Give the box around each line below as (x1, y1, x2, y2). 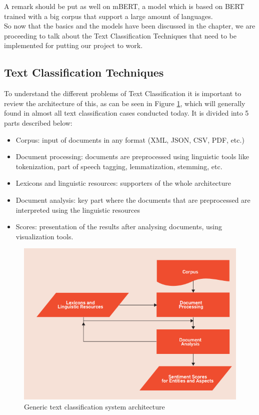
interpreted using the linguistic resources (15, 204, 140, 215)
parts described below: (4, 117, 72, 128)
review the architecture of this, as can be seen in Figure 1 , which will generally (4, 98, 245, 108)
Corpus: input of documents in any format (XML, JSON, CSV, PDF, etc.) (15, 134, 244, 145)
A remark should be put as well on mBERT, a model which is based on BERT (4, 1, 244, 11)
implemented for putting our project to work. (4, 40, 143, 51)
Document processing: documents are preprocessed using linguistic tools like (15, 151, 249, 162)
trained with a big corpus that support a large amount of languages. (4, 11, 213, 21)
